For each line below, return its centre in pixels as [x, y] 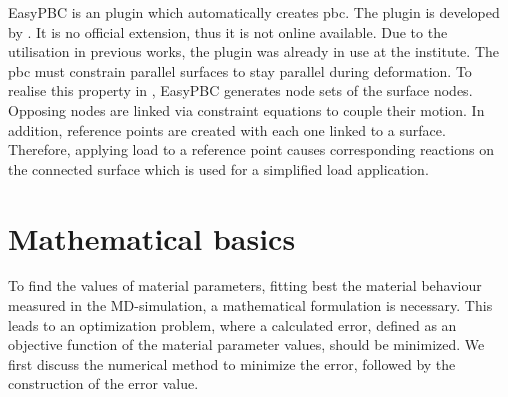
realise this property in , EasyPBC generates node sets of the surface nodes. [240, 90]
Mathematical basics [152, 237]
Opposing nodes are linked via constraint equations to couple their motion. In [246, 109]
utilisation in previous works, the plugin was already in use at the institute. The [253, 51]
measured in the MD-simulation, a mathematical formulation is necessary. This [250, 305]
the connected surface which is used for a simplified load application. [218, 168]
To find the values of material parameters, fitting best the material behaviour [245, 285]
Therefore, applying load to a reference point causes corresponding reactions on [251, 149]
